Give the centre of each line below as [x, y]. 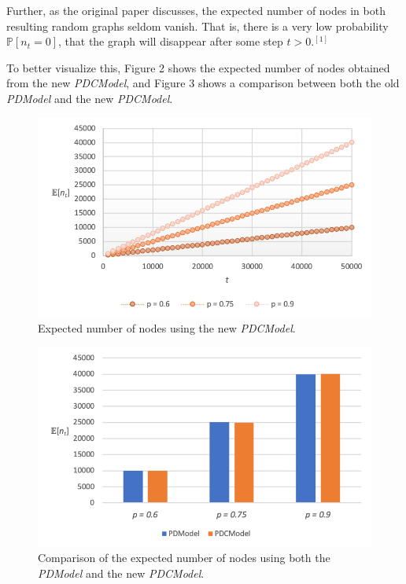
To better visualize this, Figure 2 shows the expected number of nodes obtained [198, 67]
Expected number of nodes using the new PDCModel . [167, 327]
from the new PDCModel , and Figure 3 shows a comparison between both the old [203, 83]
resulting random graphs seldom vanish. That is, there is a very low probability [197, 26]
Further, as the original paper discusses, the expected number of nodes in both [196, 10]
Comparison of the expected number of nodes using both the [184, 557]
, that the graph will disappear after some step [171, 41]
